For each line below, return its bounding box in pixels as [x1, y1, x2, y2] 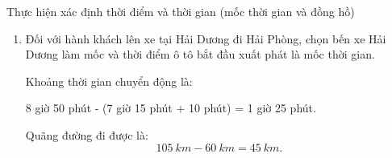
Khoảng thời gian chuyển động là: [25, 72, 193, 89]
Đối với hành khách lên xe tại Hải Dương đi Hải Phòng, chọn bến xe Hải [25, 30, 386, 47]
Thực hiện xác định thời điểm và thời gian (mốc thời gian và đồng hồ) [6, 3, 355, 19]
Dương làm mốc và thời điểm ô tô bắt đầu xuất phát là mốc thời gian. [25, 46, 375, 63]
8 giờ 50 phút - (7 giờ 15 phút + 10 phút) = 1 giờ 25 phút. [25, 99, 316, 116]
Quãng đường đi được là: [25, 126, 148, 143]
